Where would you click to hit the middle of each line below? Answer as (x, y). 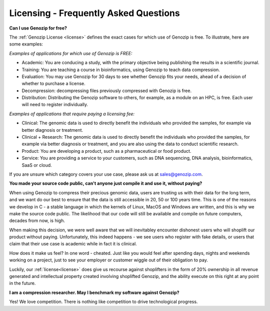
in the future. (22, 283)
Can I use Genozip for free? (38, 28)
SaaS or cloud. (37, 165)
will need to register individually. (55, 105)
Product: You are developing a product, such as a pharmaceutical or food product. (106, 151)
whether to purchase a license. (54, 84)
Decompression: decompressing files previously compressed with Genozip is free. (107, 91)
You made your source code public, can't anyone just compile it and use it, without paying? (106, 183)
